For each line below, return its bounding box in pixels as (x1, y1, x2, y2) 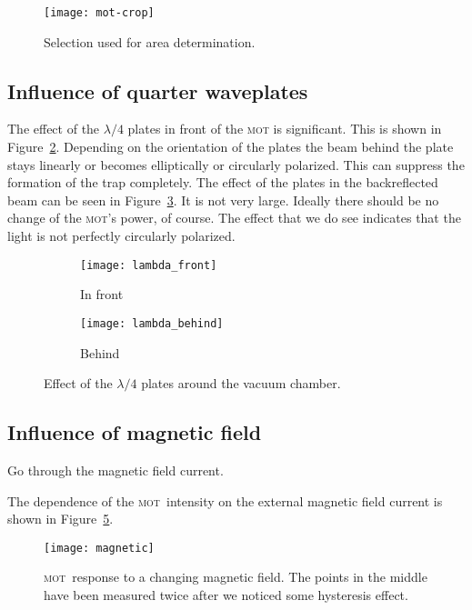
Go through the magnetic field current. (7, 460, 224, 479)
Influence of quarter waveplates (7, 76, 308, 105)
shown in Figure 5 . (7, 509, 114, 528)
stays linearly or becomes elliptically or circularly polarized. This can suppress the (7, 155, 465, 174)
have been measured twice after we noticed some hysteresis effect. (44, 585, 408, 604)
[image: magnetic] (44, 541, 155, 555)
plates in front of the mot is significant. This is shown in (127, 119, 442, 138)
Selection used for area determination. (44, 32, 256, 51)
